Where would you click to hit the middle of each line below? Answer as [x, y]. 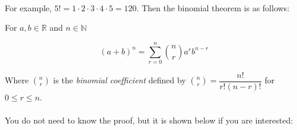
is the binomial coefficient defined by [119, 80]
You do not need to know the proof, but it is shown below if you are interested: [149, 120]
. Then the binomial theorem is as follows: [213, 7]
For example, [28, 7]
